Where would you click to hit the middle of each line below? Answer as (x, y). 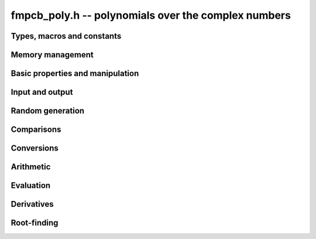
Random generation (48, 111)
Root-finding (35, 223)
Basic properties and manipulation (75, 74)
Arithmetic (31, 167)
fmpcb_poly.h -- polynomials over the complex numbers (151, 15)
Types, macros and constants (66, 36)
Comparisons (36, 130)
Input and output (42, 92)
